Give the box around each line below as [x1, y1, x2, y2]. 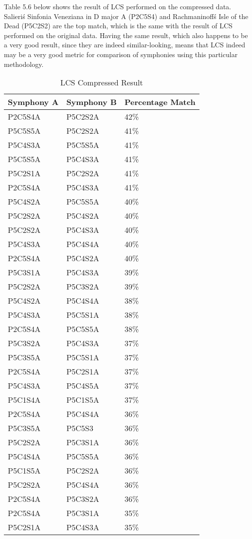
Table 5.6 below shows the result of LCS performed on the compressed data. [4, 1, 231, 11]
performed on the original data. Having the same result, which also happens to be [4, 30, 248, 40]
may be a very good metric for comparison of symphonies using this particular [4, 49, 238, 59]
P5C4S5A [66, 380, 99, 392]
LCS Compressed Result [60, 77, 143, 88]
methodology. [4, 59, 44, 69]
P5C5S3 [66, 422, 93, 434]
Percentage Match [124, 96, 196, 108]
